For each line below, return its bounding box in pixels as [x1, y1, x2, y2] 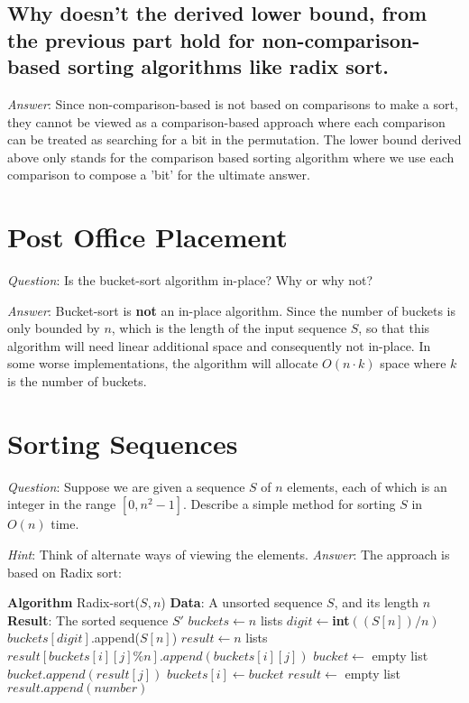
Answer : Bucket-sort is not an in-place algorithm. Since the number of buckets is [7, 301, 455, 319]
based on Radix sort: [7, 562, 122, 581]
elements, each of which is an [287, 476, 447, 495]
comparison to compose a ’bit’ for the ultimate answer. [7, 165, 310, 184]
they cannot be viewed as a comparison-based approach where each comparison [7, 112, 446, 131]
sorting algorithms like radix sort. [68, 52, 389, 80]
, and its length [334, 593, 419, 612]
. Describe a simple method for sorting [183, 495, 396, 513]
